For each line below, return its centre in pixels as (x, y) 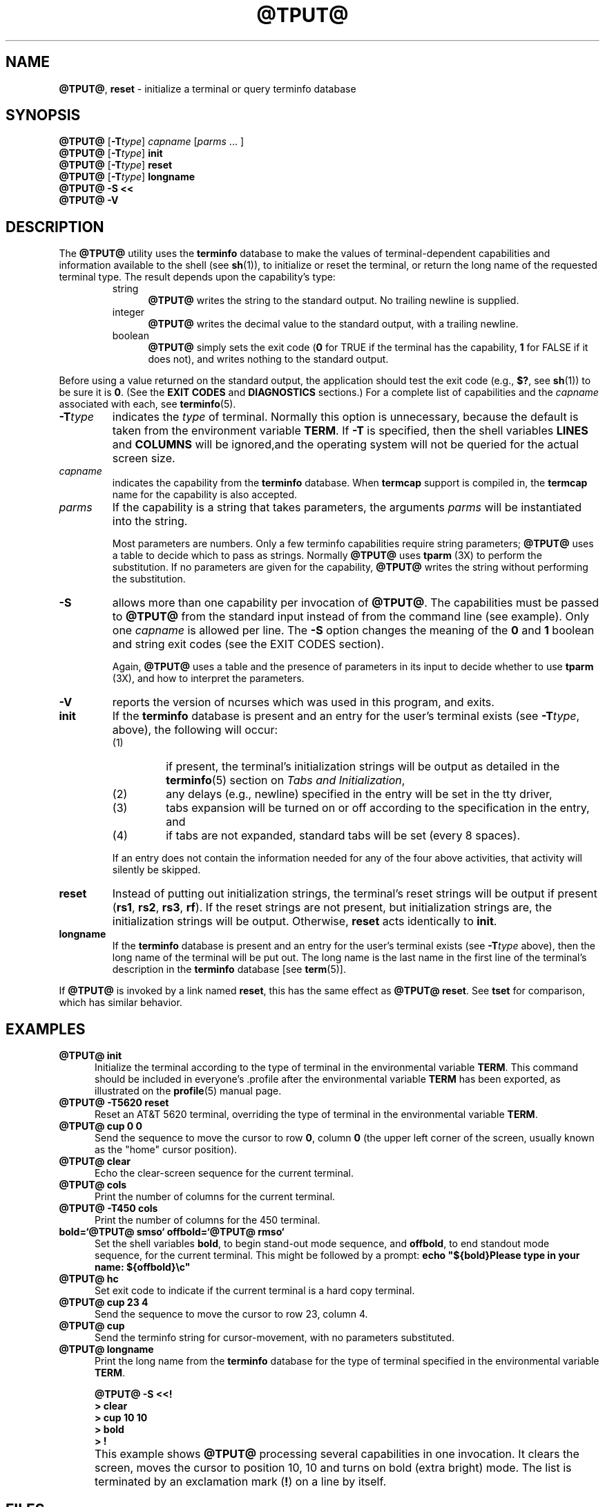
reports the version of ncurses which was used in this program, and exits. (303, 702)
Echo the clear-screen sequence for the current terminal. (224, 1173)
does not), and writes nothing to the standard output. (268, 359)
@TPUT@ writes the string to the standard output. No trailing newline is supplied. (334, 301)
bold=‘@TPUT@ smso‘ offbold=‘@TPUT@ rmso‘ (172, 1232)
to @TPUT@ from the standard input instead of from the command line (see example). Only (351, 617)
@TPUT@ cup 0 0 (101, 1126)
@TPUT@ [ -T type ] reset (116, 165)
